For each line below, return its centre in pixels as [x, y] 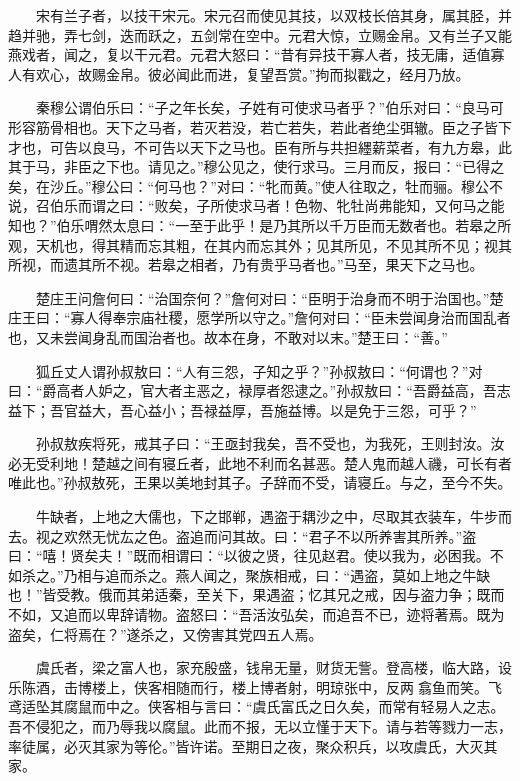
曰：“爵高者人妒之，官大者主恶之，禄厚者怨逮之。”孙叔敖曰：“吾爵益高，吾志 [259, 390]
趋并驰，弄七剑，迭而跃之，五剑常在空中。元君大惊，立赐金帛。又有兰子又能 [260, 34]
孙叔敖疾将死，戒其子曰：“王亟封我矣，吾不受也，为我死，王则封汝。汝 [270, 443]
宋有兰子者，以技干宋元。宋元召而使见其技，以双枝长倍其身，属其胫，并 [273, 15]
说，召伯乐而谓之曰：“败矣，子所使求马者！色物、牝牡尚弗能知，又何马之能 [256, 205]
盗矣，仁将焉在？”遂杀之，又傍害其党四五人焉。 [165, 633]
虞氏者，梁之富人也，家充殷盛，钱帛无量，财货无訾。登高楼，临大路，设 [273, 667]
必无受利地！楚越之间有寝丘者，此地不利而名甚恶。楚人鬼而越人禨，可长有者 [260, 462]
